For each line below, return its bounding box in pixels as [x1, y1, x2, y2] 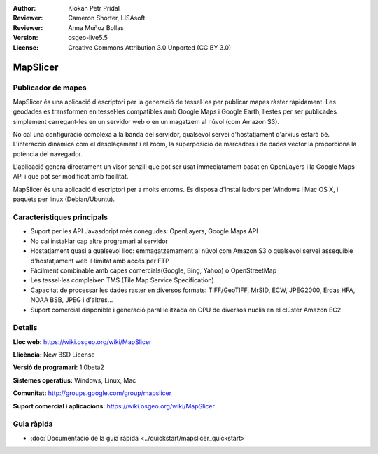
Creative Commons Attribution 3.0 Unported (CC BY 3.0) [68, 43, 232, 52]
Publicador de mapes [13, 83, 87, 92]
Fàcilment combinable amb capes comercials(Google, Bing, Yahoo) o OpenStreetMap [30, 266, 276, 275]
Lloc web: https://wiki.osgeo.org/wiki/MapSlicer [13, 337, 152, 346]
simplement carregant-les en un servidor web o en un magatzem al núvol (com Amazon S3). [13, 117, 280, 125]
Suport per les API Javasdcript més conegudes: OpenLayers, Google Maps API [30, 227, 258, 235]
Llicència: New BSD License [13, 350, 95, 359]
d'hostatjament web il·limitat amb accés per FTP [30, 256, 169, 265]
